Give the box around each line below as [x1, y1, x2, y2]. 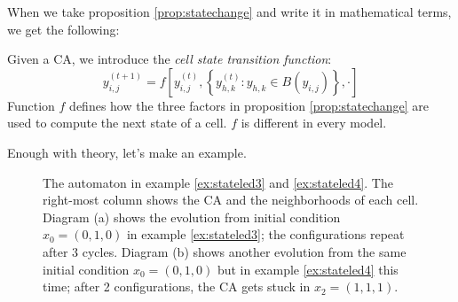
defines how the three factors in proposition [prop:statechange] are [69, 96, 430, 114]
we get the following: [7, 19, 120, 38]
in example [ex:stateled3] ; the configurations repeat [126, 225, 405, 244]
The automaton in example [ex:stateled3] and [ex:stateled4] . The [43, 173, 393, 191]
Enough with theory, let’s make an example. [7, 143, 247, 161]
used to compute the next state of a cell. [7, 113, 227, 132]
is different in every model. [241, 113, 387, 132]
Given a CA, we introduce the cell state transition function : [7, 50, 332, 68]
